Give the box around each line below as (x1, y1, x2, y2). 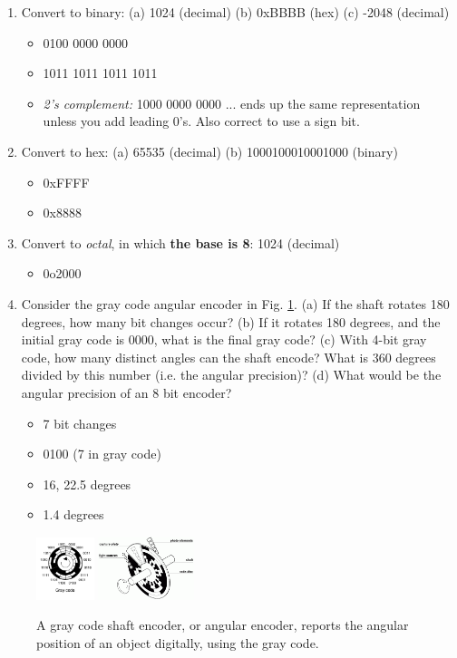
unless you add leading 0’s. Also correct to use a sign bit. (43, 111, 360, 131)
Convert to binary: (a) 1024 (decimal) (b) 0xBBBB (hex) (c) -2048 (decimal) (21, 3, 450, 21)
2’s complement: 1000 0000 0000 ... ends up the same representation (43, 93, 421, 112)
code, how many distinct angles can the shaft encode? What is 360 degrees (21, 347, 436, 366)
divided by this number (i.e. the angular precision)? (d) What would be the (21, 365, 442, 384)
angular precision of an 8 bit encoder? (21, 382, 232, 402)
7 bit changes (43, 413, 117, 432)
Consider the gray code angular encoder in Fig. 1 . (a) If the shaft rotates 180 (21, 294, 450, 313)
